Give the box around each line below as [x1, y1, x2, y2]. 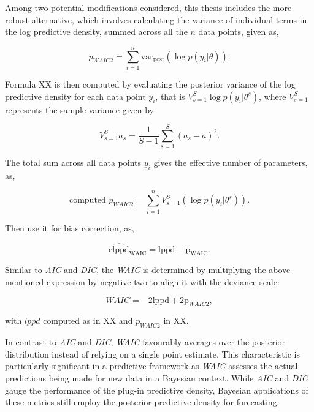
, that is [155, 89, 185, 102]
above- [269, 263, 293, 276]
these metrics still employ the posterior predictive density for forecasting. [5, 395, 280, 408]
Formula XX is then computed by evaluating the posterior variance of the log [5, 77, 296, 90]
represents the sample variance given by [5, 103, 154, 116]
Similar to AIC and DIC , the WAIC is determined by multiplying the [5, 263, 266, 276]
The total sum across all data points [5, 156, 141, 169]
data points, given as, [198, 25, 279, 38]
